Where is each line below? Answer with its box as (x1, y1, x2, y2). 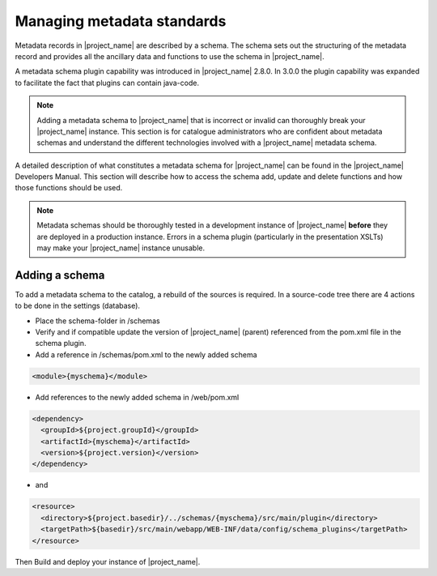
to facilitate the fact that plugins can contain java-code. (15, 78, 200, 87)
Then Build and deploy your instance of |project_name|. (15, 557, 201, 566)
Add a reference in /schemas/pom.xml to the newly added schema (35, 349, 258, 360)
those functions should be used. (15, 183, 123, 193)
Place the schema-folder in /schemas (35, 316, 161, 326)
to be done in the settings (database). (15, 301, 141, 311)
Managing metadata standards (15, 12, 227, 30)
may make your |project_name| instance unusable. (36, 243, 206, 253)
